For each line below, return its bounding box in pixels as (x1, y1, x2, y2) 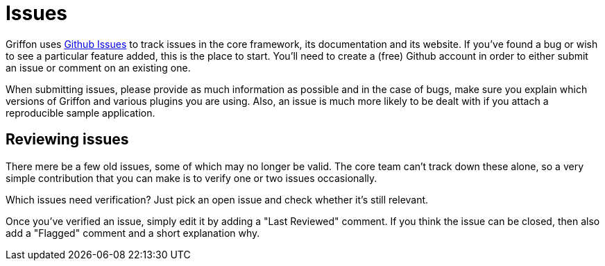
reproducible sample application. (6, 106, 155, 119)
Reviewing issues (6, 131, 129, 149)
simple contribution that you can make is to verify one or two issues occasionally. (6, 172, 377, 184)
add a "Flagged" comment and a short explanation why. (6, 226, 260, 239)
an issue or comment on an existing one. (6, 61, 191, 74)
